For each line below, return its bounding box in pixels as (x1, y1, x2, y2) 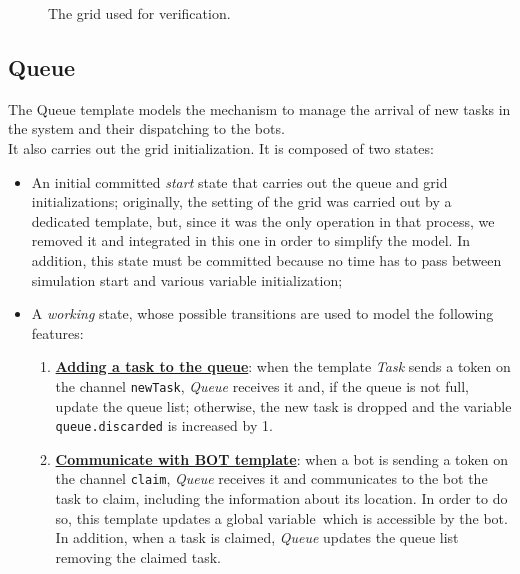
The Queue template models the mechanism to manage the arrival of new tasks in (8, 98, 511, 119)
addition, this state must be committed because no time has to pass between (31, 249, 502, 270)
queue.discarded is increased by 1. (55, 415, 273, 436)
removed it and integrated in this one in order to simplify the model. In (31, 230, 471, 251)
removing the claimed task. (55, 546, 221, 567)
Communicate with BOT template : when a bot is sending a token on (55, 448, 509, 469)
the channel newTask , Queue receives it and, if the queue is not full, (55, 375, 469, 396)
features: (31, 322, 84, 343)
